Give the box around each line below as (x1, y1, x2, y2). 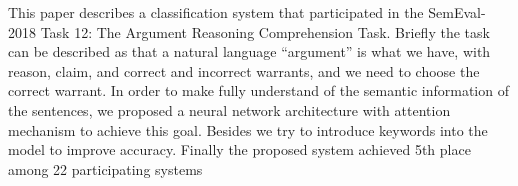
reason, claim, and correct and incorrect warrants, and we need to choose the (8, 60, 480, 81)
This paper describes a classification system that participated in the (8, 2, 424, 22)
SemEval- (428, 2, 486, 22)
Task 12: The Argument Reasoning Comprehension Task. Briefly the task (40, 21, 490, 42)
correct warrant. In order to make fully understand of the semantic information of (8, 80, 509, 101)
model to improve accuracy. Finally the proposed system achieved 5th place (8, 139, 471, 160)
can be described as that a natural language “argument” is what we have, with (8, 41, 491, 62)
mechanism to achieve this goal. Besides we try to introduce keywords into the (8, 119, 488, 140)
